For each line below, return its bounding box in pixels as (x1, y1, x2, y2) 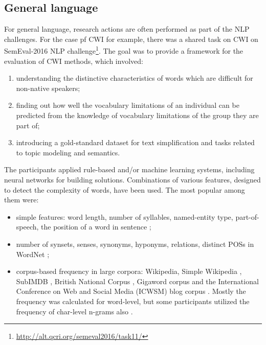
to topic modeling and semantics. (16, 147, 120, 157)
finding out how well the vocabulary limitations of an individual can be (16, 100, 239, 110)
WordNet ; (16, 248, 50, 259)
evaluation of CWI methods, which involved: (4, 55, 143, 66)
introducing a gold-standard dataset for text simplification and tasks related (16, 137, 255, 148)
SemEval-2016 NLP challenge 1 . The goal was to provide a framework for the (4, 44, 243, 56)
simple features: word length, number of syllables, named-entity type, (16, 211, 233, 222)
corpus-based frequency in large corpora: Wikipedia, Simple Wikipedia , (16, 266, 242, 277)
